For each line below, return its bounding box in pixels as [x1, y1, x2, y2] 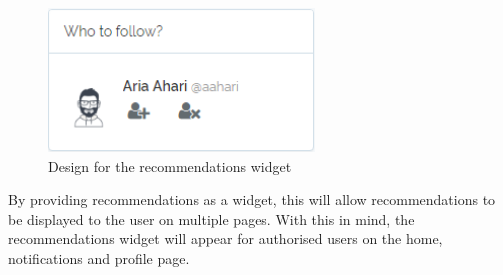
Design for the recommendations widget [48, 155, 292, 176]
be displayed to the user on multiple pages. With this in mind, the [8, 208, 415, 229]
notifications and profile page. [8, 247, 190, 268]
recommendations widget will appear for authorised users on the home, [8, 228, 443, 249]
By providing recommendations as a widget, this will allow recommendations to [8, 189, 496, 210]
